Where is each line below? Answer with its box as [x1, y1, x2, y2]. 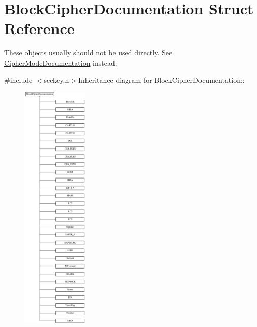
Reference [4, 18, 75, 39]
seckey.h [44, 74, 69, 85]
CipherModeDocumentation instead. [4, 57, 117, 68]
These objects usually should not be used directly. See [4, 47, 173, 58]
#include [4, 74, 33, 85]
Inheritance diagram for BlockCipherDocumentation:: [78, 74, 245, 85]
